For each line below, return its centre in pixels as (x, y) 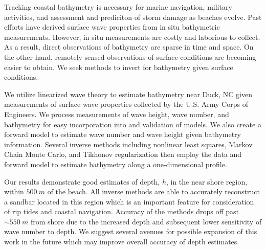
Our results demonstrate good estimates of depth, (82, 181)
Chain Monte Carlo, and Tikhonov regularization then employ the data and (123, 154)
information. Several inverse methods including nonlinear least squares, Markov (128, 144)
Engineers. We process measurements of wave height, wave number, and (117, 114)
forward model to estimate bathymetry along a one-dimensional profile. (116, 164)
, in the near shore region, (207, 181)
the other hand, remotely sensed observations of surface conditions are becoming (130, 56)
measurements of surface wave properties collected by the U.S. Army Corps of (126, 104)
